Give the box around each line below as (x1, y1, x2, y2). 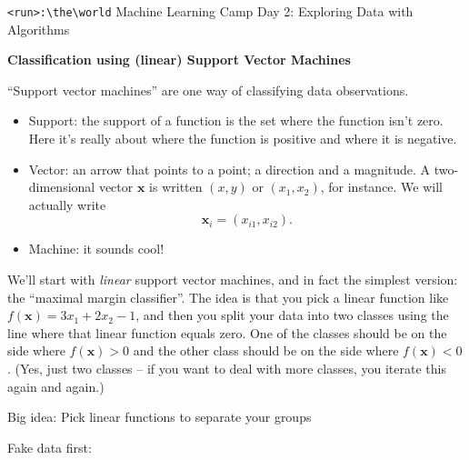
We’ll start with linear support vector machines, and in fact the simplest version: (7, 270, 458, 288)
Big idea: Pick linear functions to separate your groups (7, 407, 312, 426)
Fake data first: (7, 437, 92, 456)
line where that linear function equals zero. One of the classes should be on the (7, 323, 447, 342)
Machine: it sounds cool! (28, 239, 165, 258)
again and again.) (7, 376, 105, 395)
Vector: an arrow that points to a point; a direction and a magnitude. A (28, 159, 431, 178)
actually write (28, 195, 106, 214)
